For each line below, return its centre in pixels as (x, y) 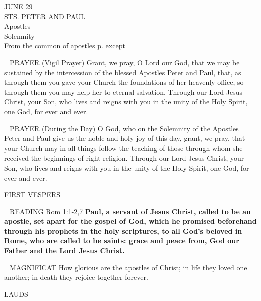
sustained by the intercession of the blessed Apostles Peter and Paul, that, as (123, 72)
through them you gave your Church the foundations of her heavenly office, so (124, 82)
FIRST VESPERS (32, 194)
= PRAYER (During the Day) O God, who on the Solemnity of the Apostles (121, 128)
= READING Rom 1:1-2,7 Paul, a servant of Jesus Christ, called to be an (127, 211)
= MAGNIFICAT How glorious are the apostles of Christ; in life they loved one (126, 267)
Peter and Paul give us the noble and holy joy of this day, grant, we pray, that (125, 138)
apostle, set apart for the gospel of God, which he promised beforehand (130, 221)
